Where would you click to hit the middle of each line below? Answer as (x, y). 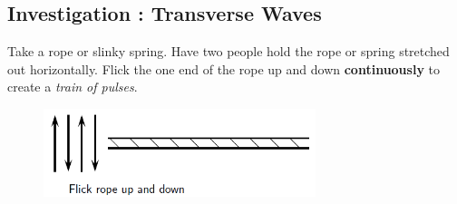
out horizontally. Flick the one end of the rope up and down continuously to (224, 68)
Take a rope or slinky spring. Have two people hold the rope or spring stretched (228, 51)
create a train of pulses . (73, 87)
